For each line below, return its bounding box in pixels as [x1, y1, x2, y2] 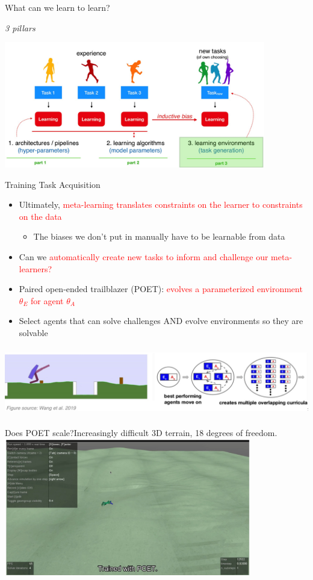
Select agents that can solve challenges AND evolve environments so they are [19, 314, 303, 327]
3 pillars [5, 21, 36, 34]
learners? [19, 262, 52, 275]
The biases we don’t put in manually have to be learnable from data [33, 230, 285, 243]
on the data [19, 210, 62, 222]
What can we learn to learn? [5, 1, 110, 13]
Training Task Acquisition [5, 178, 101, 190]
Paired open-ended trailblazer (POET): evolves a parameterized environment [19, 282, 303, 295]
